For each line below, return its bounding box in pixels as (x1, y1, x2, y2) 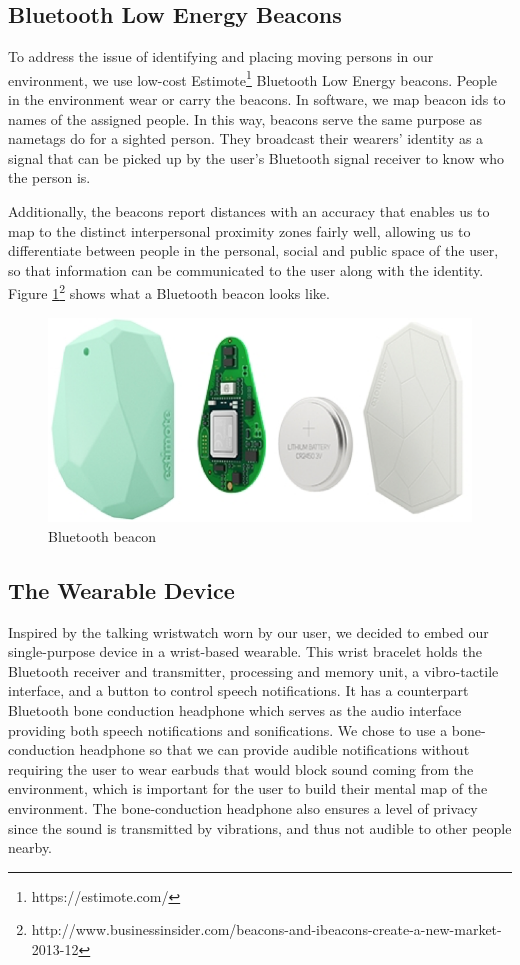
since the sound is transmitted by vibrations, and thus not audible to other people (8, 817, 512, 838)
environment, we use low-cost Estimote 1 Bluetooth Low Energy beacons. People (8, 66, 497, 90)
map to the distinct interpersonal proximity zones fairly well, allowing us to (8, 220, 471, 241)
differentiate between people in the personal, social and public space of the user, (8, 240, 499, 261)
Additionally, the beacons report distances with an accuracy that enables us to (8, 201, 490, 222)
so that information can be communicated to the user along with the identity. (8, 259, 484, 280)
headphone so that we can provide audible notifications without (79, 739, 470, 760)
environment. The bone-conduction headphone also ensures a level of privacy (8, 797, 478, 818)
